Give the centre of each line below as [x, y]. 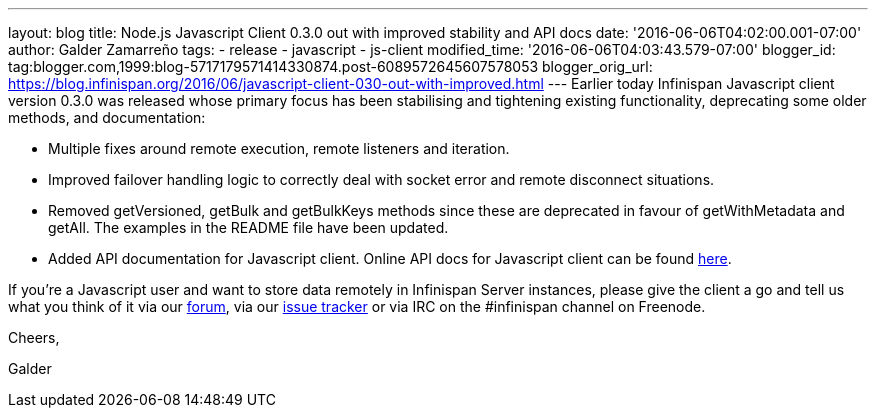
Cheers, [34, 337]
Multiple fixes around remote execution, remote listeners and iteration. [279, 148]
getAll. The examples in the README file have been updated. [248, 227]
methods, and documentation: [107, 117]
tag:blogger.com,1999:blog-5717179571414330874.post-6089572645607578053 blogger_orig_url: [330, 66]
